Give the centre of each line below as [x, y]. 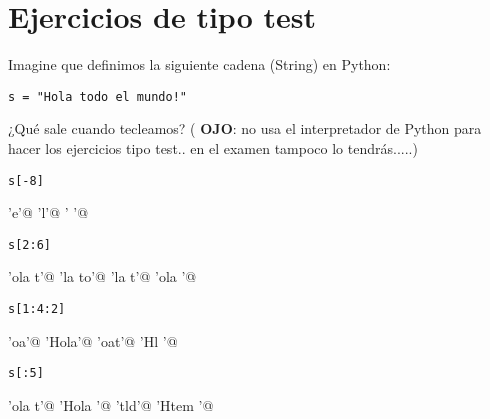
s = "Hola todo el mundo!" [97, 96]
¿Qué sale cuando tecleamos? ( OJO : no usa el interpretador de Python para [245, 128]
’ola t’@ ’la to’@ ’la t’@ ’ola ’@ [102, 276]
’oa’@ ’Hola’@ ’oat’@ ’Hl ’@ [93, 340]
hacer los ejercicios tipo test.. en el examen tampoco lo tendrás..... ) [213, 147]
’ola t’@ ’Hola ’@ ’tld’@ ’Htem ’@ [111, 404]
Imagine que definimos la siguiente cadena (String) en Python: [199, 64]
